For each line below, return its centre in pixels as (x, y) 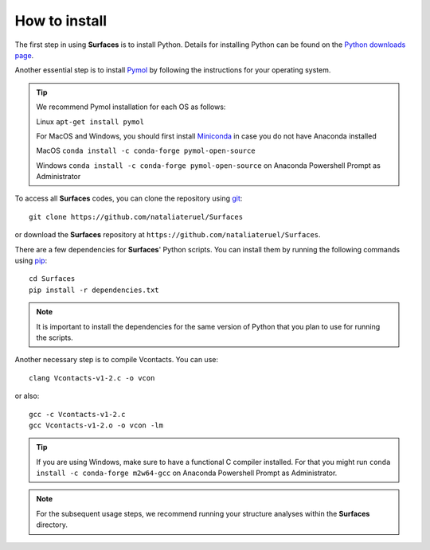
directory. (52, 525)
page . (24, 55)
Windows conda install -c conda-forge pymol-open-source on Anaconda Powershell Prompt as (209, 165)
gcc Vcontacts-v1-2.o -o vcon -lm (96, 425)
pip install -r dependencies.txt (94, 290)
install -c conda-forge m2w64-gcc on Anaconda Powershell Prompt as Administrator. (187, 473)
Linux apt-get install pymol (90, 121)
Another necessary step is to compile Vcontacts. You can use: (117, 360)
